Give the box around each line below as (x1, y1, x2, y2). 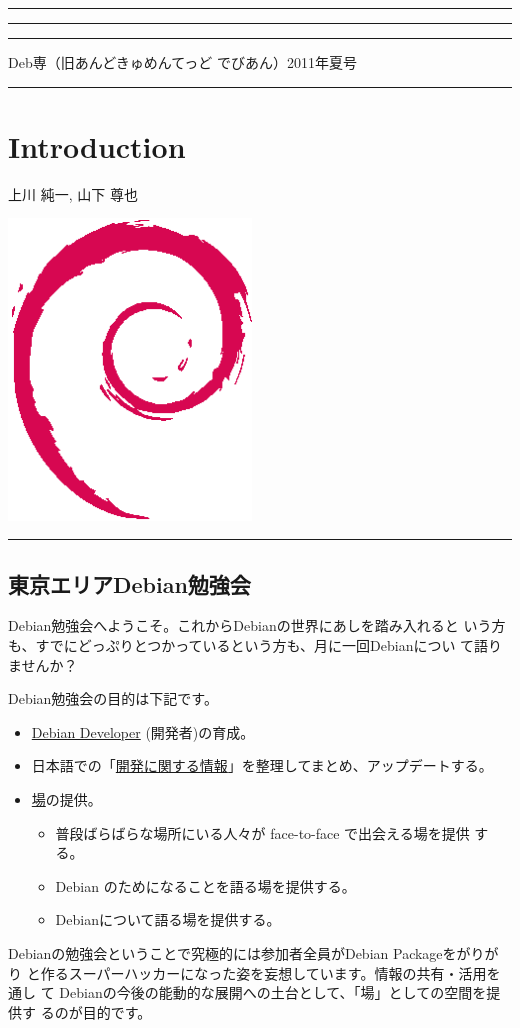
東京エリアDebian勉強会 (8, 568, 251, 599)
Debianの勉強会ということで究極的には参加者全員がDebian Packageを (8, 943, 457, 963)
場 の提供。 (31, 789, 102, 810)
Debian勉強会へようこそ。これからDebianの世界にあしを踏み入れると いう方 (8, 615, 506, 636)
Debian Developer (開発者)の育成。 (31, 721, 255, 742)
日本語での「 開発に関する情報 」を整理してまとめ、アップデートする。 (31, 755, 493, 776)
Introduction (8, 125, 186, 166)
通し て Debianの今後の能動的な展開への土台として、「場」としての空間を (8, 982, 487, 1003)
